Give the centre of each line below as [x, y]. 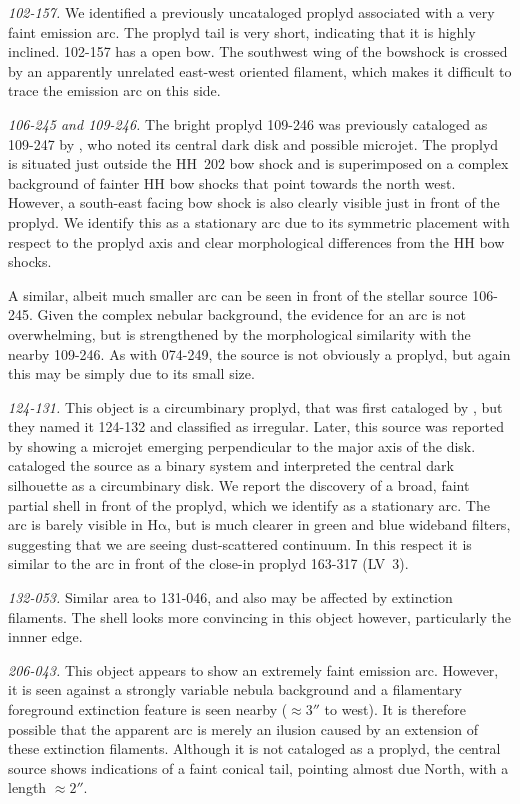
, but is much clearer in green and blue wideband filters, [338, 524]
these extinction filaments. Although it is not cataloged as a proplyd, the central [254, 748]
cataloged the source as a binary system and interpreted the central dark [231, 465]
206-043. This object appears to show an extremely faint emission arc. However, [253, 669]
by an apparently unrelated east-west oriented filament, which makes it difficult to [260, 70]
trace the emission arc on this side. [114, 90]
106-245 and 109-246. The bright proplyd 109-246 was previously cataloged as [248, 123]
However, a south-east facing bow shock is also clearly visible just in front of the [254, 202]
